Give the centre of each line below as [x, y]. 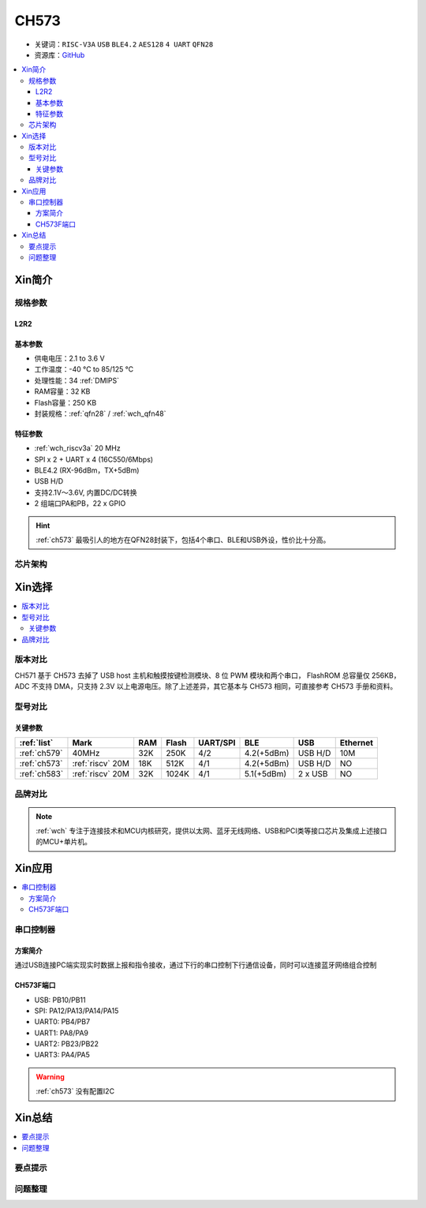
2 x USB [313, 774]
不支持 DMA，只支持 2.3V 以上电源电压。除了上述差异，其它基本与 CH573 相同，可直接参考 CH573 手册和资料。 [214, 686]
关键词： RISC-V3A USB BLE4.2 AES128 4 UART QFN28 [124, 44]
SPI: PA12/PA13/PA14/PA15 [77, 1011]
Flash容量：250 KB [65, 402]
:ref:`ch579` [41, 754]
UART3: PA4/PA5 [62, 1055]
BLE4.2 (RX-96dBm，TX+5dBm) [87, 470]
